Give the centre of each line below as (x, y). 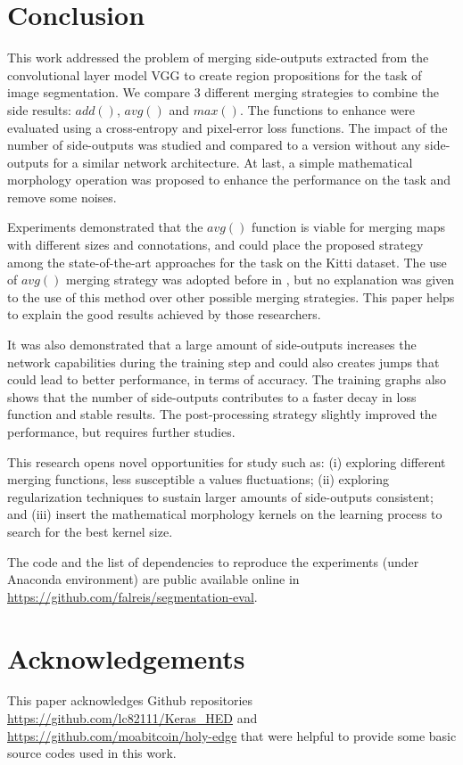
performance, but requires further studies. (121, 432)
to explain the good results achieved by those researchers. (164, 314)
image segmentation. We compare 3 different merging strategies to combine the (223, 92)
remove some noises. (62, 197)
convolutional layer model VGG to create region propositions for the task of (215, 74)
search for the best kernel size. (90, 531)
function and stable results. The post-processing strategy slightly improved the (222, 414)
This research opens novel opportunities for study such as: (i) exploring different (227, 461)
